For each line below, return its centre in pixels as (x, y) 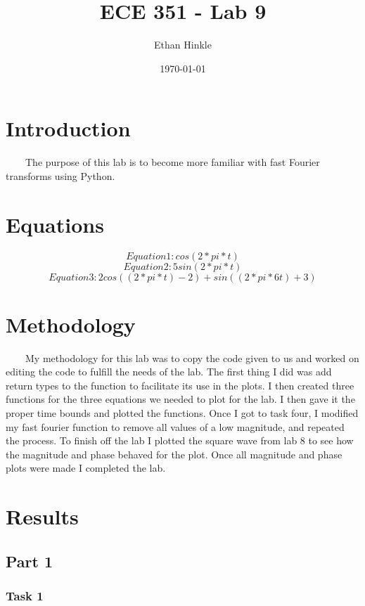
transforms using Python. (60, 175)
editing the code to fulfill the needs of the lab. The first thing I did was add (169, 372)
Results (42, 516)
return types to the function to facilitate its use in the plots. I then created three (180, 385)
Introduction (68, 128)
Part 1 (30, 561)
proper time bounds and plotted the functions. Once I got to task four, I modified (182, 413)
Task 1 (25, 596)
